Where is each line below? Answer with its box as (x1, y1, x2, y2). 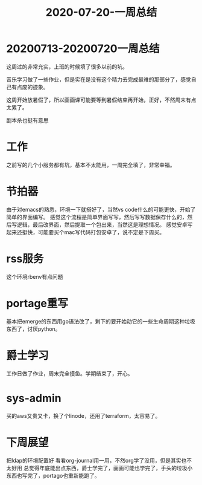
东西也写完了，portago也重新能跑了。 (6, 472, 100, 479)
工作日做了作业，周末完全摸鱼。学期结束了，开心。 (6, 369, 133, 377)
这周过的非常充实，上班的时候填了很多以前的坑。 (6, 63, 128, 70)
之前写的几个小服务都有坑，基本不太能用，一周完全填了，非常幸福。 (6, 161, 175, 168)
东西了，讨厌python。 (6, 325, 61, 333)
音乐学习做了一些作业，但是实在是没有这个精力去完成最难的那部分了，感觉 (6, 76, 191, 83)
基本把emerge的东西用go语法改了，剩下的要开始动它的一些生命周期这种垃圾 (6, 317, 196, 325)
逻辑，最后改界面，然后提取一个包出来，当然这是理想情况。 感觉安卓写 (16, 221, 193, 228)
